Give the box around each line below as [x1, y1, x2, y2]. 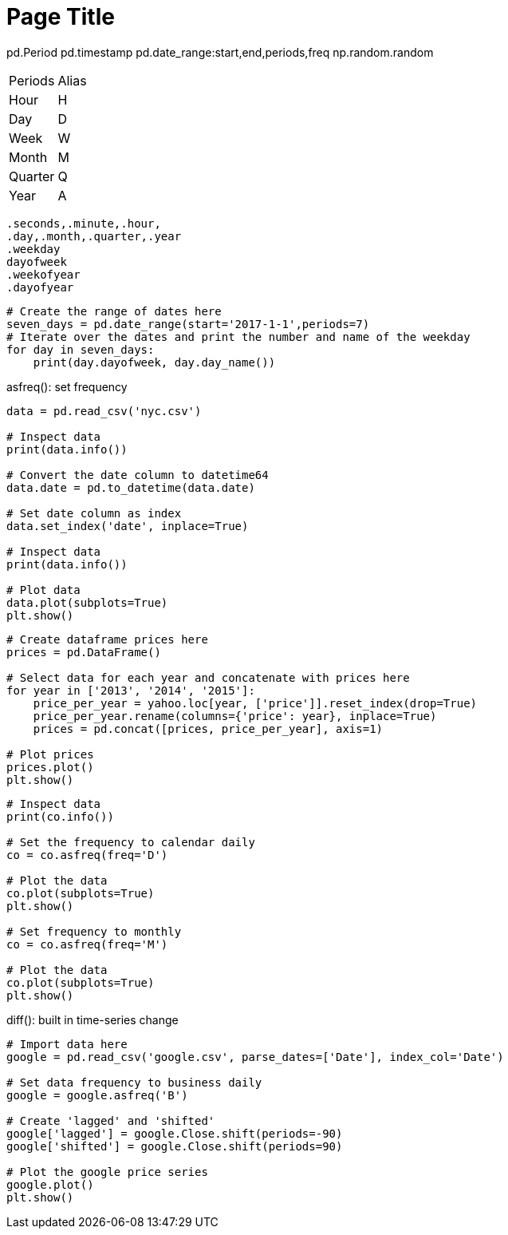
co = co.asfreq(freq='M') [6, 937, 168, 951]
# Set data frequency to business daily [6, 1075, 262, 1089]
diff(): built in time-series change [6, 1012, 179, 1027]
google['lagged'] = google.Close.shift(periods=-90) [6, 1126, 343, 1140]
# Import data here [6, 1037, 128, 1051]
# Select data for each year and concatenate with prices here [6, 671, 410, 684]
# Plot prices [6, 747, 94, 761]
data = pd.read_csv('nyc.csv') [6, 404, 202, 418]
